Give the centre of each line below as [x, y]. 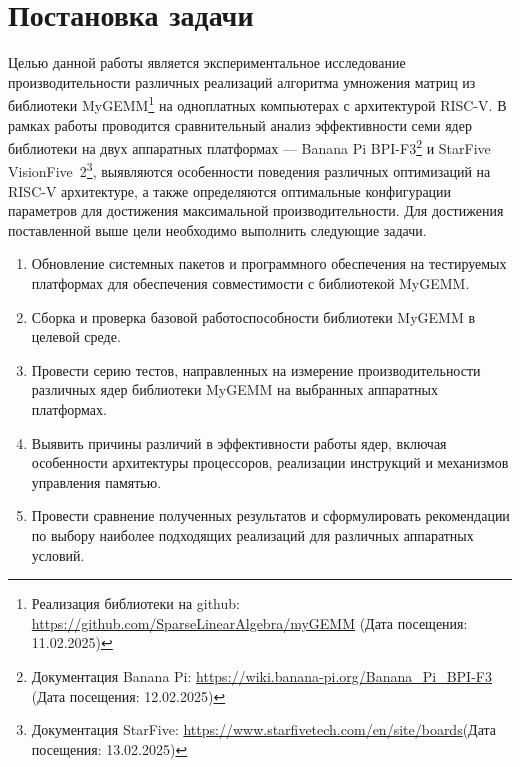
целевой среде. [76, 336]
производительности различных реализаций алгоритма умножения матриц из [242, 81]
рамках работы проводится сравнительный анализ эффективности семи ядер [240, 124]
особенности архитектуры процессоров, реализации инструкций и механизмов [270, 462]
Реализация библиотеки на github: [135, 603]
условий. [58, 554]
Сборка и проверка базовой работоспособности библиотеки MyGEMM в [253, 316]
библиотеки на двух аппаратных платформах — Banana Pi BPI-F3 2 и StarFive [249, 146]
